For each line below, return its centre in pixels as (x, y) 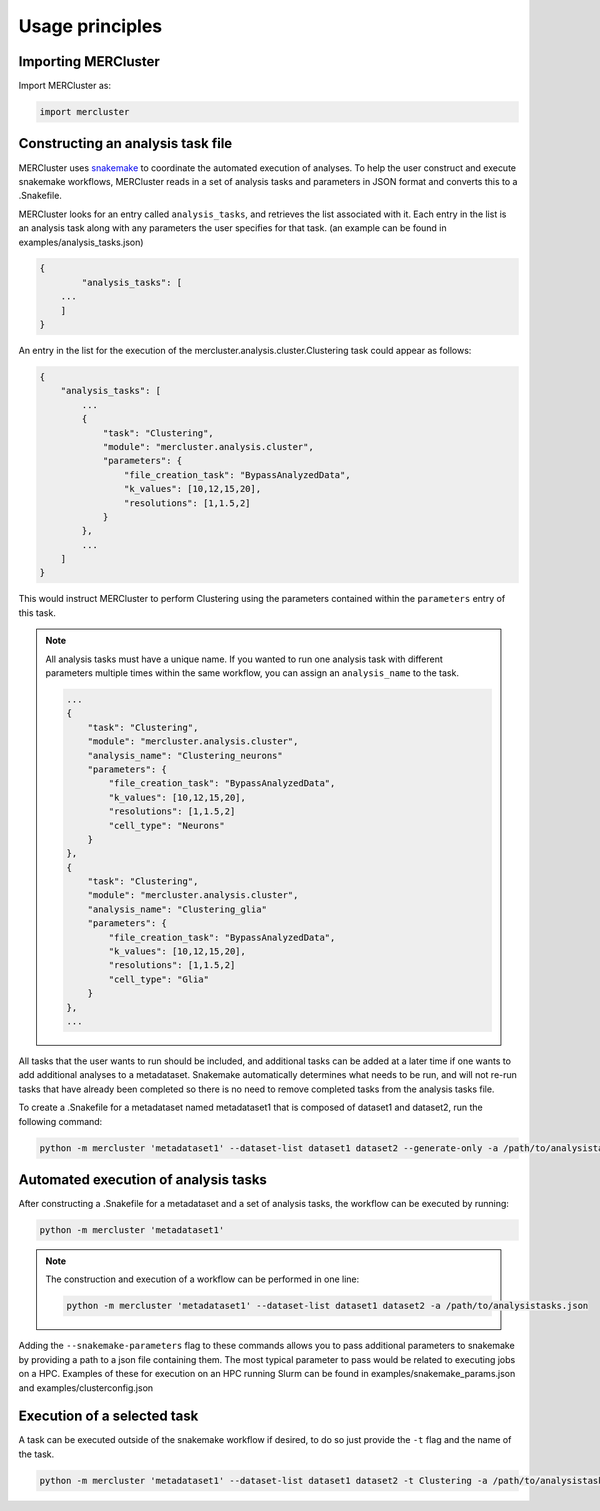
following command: (60, 1121)
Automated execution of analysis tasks (142, 1179)
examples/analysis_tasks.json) (81, 242)
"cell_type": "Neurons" (166, 825)
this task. (37, 612)
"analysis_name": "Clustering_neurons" (185, 755)
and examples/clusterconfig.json (86, 1387)
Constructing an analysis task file (125, 143)
